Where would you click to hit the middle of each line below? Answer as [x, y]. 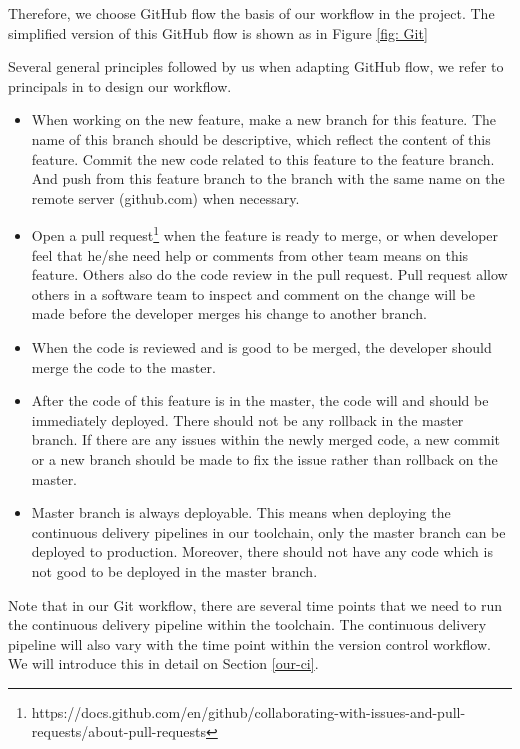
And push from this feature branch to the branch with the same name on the [268, 178]
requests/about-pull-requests [119, 731]
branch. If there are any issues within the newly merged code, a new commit [265, 439]
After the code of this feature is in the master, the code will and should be [260, 400]
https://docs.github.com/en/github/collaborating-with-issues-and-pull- [248, 711]
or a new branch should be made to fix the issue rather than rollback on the [264, 458]
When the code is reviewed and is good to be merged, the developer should [261, 346]
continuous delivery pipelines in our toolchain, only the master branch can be [268, 531]
